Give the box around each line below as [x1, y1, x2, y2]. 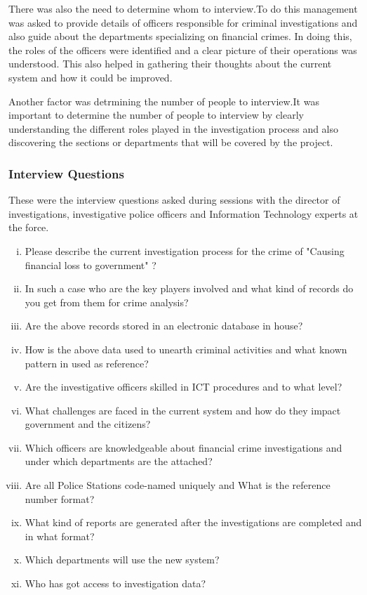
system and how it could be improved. [8, 70, 173, 84]
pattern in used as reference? [25, 355, 149, 370]
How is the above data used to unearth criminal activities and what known [25, 341, 347, 356]
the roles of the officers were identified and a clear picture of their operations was [8, 42, 357, 57]
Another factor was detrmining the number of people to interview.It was [8, 93, 319, 108]
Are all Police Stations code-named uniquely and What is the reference [25, 478, 331, 492]
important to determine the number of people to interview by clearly [8, 107, 304, 122]
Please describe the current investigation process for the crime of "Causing [25, 243, 345, 258]
